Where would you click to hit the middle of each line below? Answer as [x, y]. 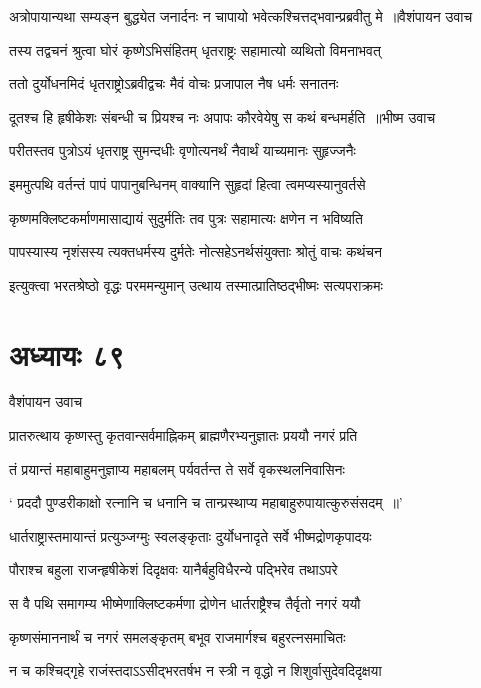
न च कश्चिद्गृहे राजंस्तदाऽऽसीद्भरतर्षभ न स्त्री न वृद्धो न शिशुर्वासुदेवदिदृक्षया [195, 670]
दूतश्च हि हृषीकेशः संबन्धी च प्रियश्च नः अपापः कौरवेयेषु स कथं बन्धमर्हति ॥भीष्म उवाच [222, 116]
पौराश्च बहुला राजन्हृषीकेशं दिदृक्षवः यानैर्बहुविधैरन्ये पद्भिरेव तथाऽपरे [173, 569]
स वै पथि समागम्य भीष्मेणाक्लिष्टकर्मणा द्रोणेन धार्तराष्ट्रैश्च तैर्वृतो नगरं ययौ [185, 603]
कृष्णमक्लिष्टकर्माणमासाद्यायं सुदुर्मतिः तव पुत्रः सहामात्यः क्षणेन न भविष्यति [186, 217]
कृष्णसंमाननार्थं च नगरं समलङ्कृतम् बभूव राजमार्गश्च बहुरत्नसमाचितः [177, 636]
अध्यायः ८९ [67, 353]
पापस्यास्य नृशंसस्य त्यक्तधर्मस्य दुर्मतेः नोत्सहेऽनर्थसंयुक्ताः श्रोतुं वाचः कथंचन [195, 251]
